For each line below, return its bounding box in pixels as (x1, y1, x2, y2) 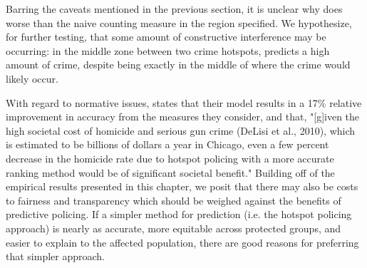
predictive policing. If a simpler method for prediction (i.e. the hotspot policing (6, 207, 352, 222)
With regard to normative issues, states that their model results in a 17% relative (6, 95, 362, 110)
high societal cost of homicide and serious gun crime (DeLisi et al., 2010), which (6, 123, 356, 138)
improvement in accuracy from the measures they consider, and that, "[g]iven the (6, 109, 360, 124)
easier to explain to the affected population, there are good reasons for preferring (6, 234, 359, 249)
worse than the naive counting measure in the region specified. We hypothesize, (6, 15, 352, 30)
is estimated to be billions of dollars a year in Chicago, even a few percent (6, 137, 329, 152)
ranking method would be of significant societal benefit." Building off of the (6, 165, 335, 180)
